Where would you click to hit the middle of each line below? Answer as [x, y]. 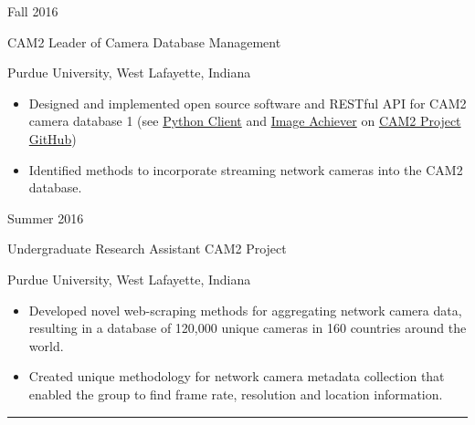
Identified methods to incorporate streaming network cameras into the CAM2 [246, 169]
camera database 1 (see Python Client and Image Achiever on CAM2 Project [245, 121]
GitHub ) [53, 138]
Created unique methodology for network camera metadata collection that [237, 376]
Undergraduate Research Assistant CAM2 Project [147, 249]
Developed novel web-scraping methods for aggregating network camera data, [245, 310]
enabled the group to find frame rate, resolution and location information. [236, 394]
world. [46, 345]
